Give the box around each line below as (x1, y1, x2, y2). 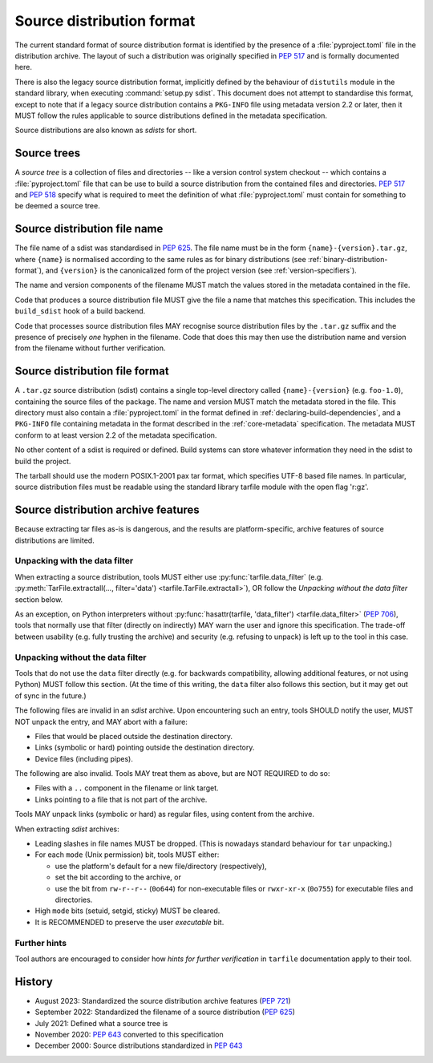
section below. (14, 594, 63, 604)
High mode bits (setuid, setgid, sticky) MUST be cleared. (34, 906, 221, 915)
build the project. (14, 456, 71, 466)
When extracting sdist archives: (14, 824, 119, 834)
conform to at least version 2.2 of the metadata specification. (14, 430, 217, 440)
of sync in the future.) (14, 690, 87, 701)
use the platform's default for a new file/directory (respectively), (55, 861, 268, 871)
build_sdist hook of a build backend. (14, 306, 146, 316)
